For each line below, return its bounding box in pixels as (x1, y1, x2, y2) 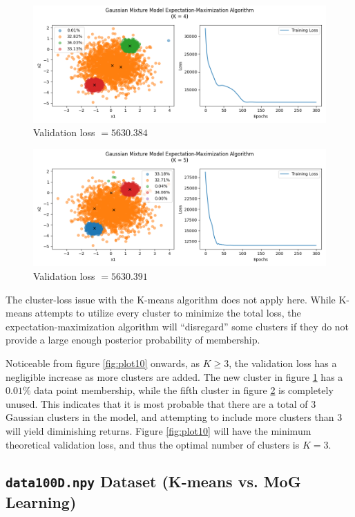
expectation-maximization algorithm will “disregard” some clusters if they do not (6, 319, 349, 333)
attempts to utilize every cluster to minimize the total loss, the (35, 305, 301, 320)
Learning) (6, 491, 77, 513)
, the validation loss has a (229, 355, 337, 370)
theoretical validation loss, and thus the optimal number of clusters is (6, 437, 300, 451)
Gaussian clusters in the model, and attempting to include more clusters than (6, 410, 334, 424)
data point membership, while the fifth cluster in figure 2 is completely (34, 383, 334, 397)
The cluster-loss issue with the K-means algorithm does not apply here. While (6, 292, 336, 306)
